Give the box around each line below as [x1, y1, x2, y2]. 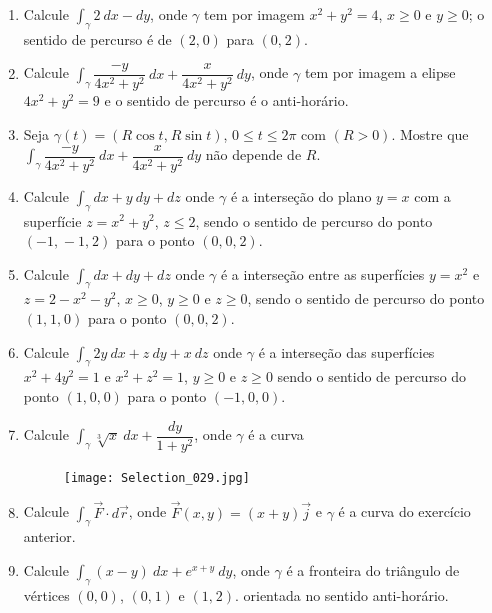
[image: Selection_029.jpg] [63, 470, 250, 485]
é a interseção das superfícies [258, 341, 435, 362]
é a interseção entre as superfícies [220, 263, 425, 284]
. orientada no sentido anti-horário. [234, 584, 449, 605]
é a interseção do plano [230, 185, 372, 206]
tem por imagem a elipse [304, 62, 456, 83]
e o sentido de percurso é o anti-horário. [104, 90, 349, 111]
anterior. [23, 526, 76, 547]
